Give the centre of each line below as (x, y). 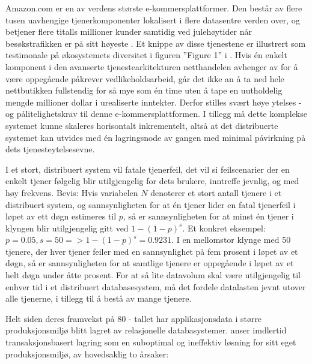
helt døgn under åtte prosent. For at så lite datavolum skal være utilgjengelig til (153, 275)
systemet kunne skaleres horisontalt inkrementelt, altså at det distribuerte (142, 125)
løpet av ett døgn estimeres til (61, 216)
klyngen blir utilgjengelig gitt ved (67, 228)
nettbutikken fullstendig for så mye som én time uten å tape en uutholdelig (144, 90)
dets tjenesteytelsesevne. (50, 149)
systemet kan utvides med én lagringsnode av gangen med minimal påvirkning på (156, 137)
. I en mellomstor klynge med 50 (231, 240)
